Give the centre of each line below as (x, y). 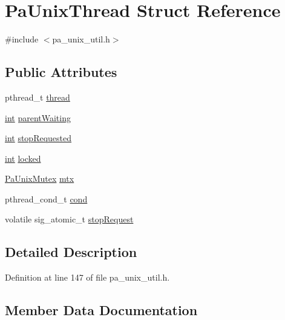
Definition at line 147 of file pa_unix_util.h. (87, 277)
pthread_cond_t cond (46, 198)
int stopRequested (38, 138)
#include (22, 39)
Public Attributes (61, 72)
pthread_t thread (38, 97)
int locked (23, 158)
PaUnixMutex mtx (40, 178)
